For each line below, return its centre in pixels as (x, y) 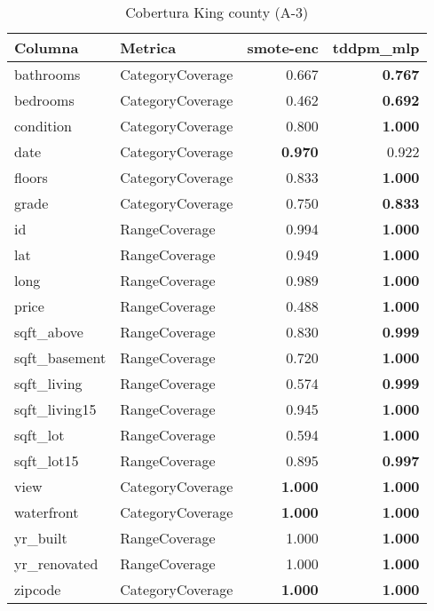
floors (31, 177)
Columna (47, 48)
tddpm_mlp (376, 48)
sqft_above (49, 332)
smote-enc (283, 48)
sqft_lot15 (47, 460)
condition (43, 126)
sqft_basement (60, 357)
